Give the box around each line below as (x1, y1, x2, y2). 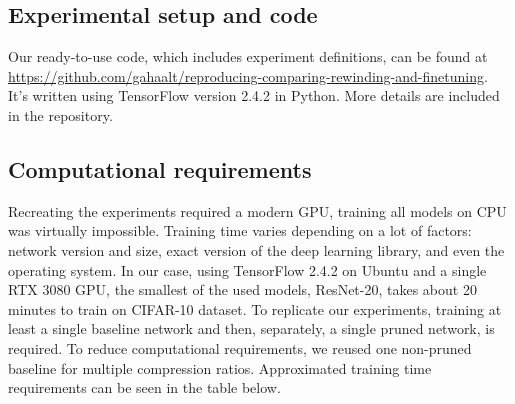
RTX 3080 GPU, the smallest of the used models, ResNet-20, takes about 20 (8, 279, 477, 300)
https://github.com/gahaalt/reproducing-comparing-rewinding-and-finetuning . (8, 65, 488, 86)
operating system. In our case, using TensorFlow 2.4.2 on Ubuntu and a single (8, 259, 487, 280)
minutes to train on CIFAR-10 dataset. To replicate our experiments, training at (8, 298, 502, 319)
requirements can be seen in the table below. (8, 377, 281, 398)
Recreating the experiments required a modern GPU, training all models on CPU (8, 200, 507, 221)
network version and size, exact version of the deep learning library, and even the (8, 239, 505, 260)
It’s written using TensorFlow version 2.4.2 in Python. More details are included (8, 85, 500, 106)
